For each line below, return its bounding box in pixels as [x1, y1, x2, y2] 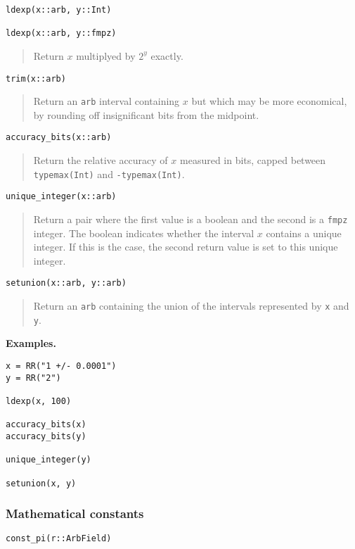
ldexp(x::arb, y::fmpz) [6, 28, 117, 39]
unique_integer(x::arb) [6, 191, 117, 202]
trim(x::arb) [6, 73, 66, 84]
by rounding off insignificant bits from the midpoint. [33, 107, 259, 122]
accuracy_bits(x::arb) [6, 132, 112, 143]
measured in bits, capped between [180, 153, 326, 168]
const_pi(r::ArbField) [6, 534, 112, 544]
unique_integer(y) [6, 455, 91, 465]
